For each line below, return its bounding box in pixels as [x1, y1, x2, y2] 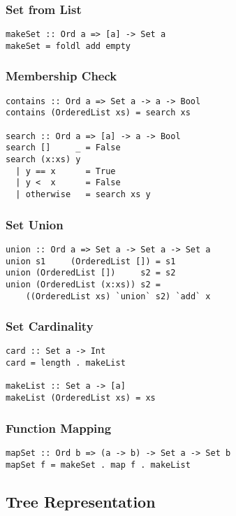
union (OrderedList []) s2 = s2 [6, 268, 176, 278]
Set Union [6, 215, 64, 233]
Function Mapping [6, 419, 112, 436]
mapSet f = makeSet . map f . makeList [6, 459, 191, 470]
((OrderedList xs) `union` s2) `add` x [25, 291, 211, 301]
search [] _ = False [6, 143, 121, 153]
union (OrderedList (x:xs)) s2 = [6, 279, 161, 289]
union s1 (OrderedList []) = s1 [6, 256, 176, 266]
